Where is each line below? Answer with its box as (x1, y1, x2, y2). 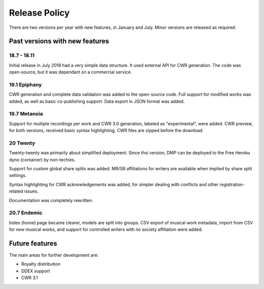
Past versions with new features (9, 37, 110, 45)
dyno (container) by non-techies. (9, 156, 76, 162)
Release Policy (9, 7, 70, 18)
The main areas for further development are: (9, 252, 99, 258)
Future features (9, 239, 57, 247)
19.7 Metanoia (9, 111, 44, 117)
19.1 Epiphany (9, 81, 42, 88)
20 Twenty (9, 139, 35, 146)
